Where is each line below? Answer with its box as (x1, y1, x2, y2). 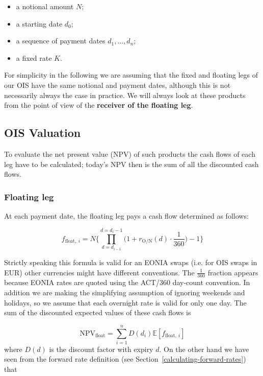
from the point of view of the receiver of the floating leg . (4, 100, 193, 110)
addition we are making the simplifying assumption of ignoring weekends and (4, 287, 245, 297)
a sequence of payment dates (16, 35, 106, 46)
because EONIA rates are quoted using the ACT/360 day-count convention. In (4, 277, 250, 288)
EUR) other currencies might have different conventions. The (4, 267, 195, 277)
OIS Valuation (4, 125, 81, 140)
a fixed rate (16, 52, 52, 63)
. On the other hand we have (159, 343, 249, 354)
